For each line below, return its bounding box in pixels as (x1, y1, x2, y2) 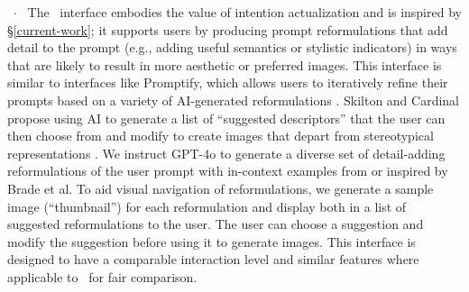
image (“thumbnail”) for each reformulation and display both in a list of (7, 196, 407, 215)
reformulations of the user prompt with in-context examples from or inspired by (7, 161, 448, 180)
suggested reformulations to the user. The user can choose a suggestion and (7, 214, 424, 233)
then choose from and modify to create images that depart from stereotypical (7, 126, 434, 145)
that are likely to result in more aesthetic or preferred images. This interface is (7, 55, 442, 74)
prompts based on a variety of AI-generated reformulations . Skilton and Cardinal (7, 90, 460, 109)
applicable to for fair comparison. (7, 267, 198, 286)
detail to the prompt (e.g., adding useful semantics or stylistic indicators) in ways (7, 38, 457, 57)
